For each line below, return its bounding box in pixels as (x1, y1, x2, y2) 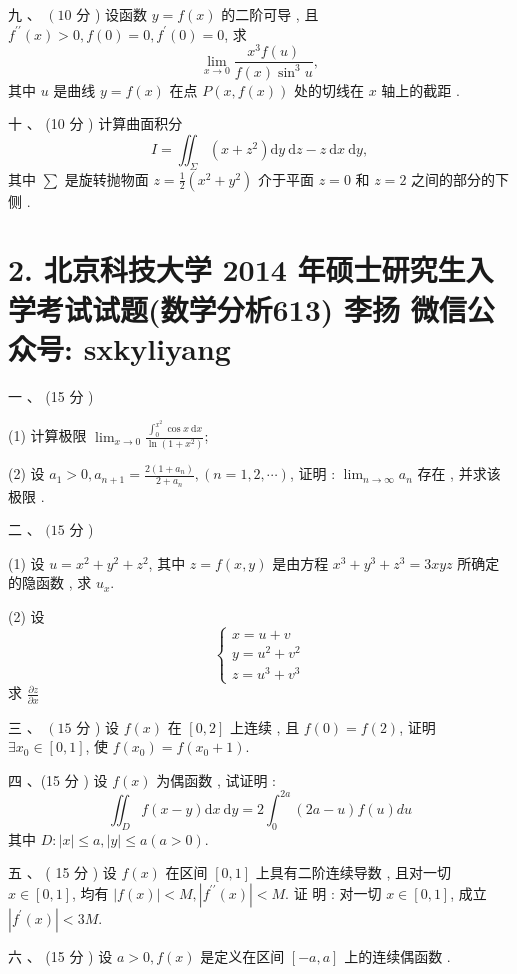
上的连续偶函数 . (344, 945, 451, 966)
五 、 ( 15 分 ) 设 (8, 862, 117, 883)
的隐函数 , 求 (8, 572, 92, 593)
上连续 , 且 (229, 716, 300, 737)
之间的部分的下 (411, 168, 510, 189)
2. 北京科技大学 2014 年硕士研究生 (8, 249, 466, 290)
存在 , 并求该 (417, 463, 501, 484)
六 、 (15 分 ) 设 (8, 945, 113, 966)
